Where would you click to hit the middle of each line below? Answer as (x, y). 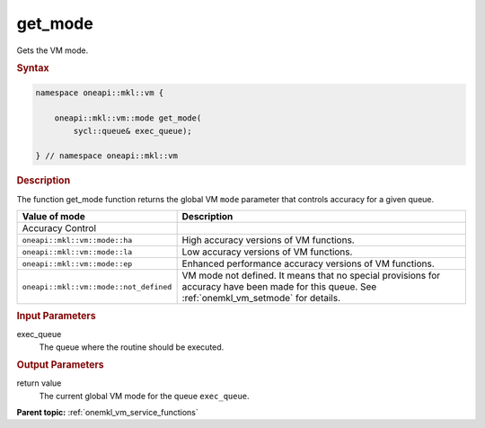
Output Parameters (60, 365)
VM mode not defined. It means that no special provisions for (311, 276)
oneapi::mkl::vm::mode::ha (77, 240)
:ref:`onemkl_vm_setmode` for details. (261, 298)
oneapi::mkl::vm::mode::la (77, 252)
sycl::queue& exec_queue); (132, 131)
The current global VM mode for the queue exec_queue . (145, 396)
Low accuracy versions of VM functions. (267, 252)
